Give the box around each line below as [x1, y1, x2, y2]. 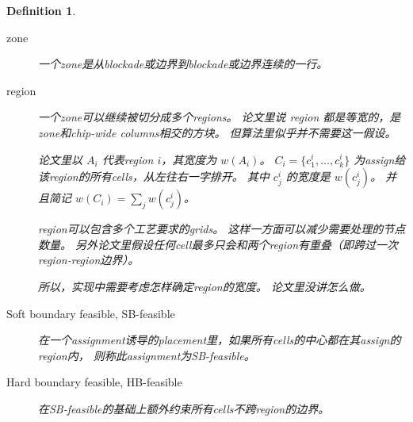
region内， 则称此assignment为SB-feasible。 [38, 347, 255, 363]
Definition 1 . [6, 2, 76, 18]
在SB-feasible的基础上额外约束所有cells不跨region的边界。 [38, 400, 330, 416]
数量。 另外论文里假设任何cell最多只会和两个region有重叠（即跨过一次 [38, 236, 399, 252]
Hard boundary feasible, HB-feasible [6, 374, 182, 390]
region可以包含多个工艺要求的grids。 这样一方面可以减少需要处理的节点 [38, 221, 406, 237]
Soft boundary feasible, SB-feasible [6, 305, 175, 321]
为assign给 [354, 151, 406, 167]
